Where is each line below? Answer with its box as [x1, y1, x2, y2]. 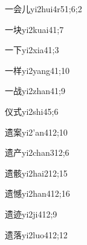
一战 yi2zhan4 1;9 [5, 84, 65, 97]
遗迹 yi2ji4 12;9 [5, 207, 57, 220]
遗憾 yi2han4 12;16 [5, 187, 70, 200]
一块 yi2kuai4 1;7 [5, 23, 64, 35]
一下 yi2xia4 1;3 [5, 43, 59, 56]
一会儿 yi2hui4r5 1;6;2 [5, 2, 82, 15]
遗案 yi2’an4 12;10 [5, 125, 68, 138]
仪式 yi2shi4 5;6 [5, 104, 59, 117]
